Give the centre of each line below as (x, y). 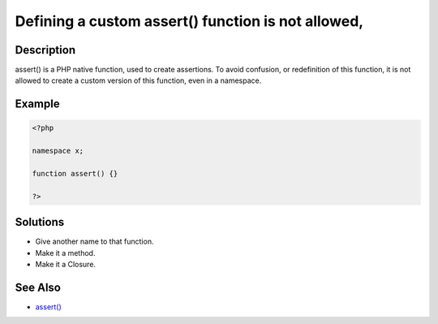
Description (45, 50)
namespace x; (58, 151)
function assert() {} (75, 174)
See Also (38, 287)
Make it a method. (65, 253)
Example (37, 104)
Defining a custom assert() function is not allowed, (189, 21)
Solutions (40, 222)
